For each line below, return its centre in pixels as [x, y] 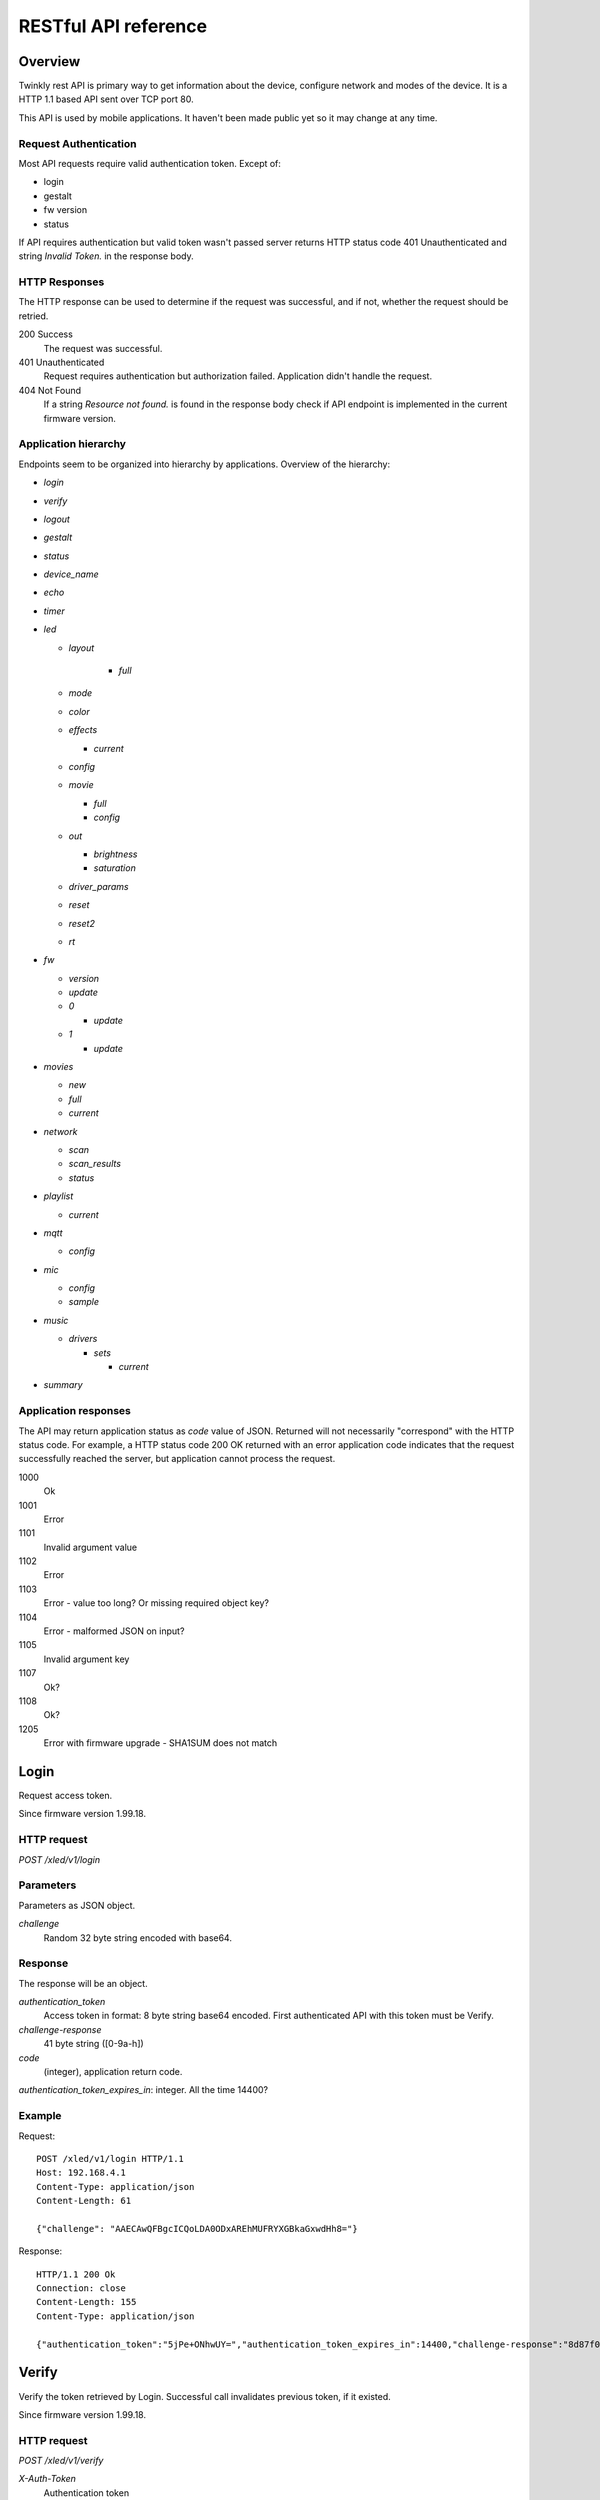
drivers [83, 1339]
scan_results [95, 1164]
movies [58, 1067]
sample [84, 1302]
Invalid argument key [86, 1659]
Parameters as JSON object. [77, 1905]
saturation [115, 868]
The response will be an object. [83, 1983]
